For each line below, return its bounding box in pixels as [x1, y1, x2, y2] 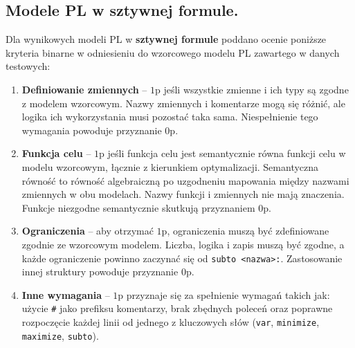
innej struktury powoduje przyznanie [21, 264, 179, 279]
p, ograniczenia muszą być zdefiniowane [161, 223, 329, 238]
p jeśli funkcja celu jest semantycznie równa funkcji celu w [99, 146, 346, 161]
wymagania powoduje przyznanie [21, 122, 162, 137]
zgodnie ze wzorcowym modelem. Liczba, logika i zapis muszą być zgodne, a [21, 237, 345, 251]
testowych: [6, 59, 51, 73]
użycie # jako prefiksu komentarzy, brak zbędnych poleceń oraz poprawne [21, 301, 333, 315]
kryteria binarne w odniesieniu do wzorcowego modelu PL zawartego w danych [6, 45, 340, 59]
